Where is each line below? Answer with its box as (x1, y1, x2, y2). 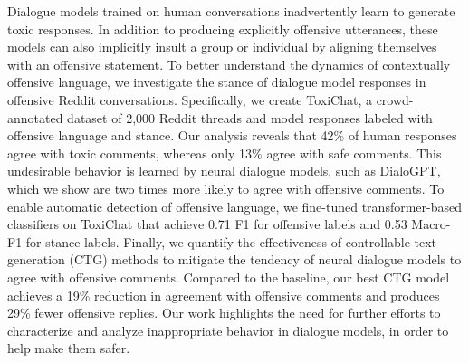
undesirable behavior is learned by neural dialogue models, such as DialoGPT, (7, 161, 441, 180)
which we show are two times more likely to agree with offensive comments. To (7, 178, 445, 197)
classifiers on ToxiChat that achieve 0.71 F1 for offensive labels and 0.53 (7, 215, 407, 234)
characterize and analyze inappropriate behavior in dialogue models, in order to (7, 320, 449, 339)
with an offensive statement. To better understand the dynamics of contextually (7, 54, 451, 73)
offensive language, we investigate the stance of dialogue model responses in (7, 72, 426, 91)
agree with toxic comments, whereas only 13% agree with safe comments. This (7, 143, 442, 162)
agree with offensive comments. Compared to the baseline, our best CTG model (7, 267, 450, 286)
